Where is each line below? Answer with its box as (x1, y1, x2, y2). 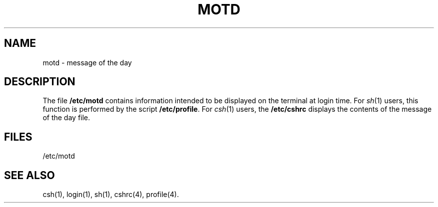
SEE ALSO (4, 169, 55, 182)
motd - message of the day (42, 58, 132, 67)
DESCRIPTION (4, 75, 75, 88)
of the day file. (42, 113, 90, 122)
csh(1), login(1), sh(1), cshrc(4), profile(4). (42, 190, 179, 199)
